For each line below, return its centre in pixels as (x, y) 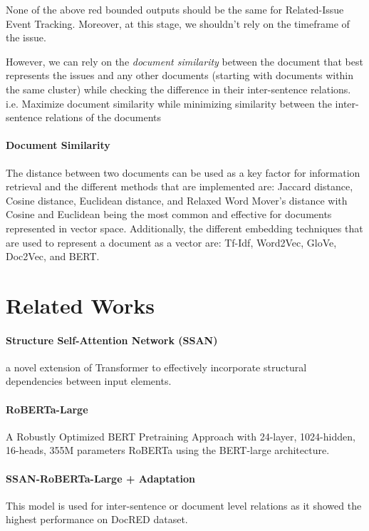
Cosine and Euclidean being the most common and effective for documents (169, 214)
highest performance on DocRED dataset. (97, 519)
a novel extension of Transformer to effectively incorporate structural (156, 367)
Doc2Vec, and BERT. (53, 256)
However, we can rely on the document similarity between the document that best (184, 61)
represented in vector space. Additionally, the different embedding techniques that (184, 228)
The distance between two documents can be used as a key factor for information (183, 172)
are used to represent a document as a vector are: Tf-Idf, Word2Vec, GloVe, (171, 242)
